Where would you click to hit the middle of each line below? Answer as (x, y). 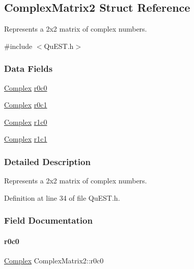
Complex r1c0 (26, 122)
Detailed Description (47, 161)
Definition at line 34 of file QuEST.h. (62, 197)
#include (18, 46)
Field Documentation (48, 220)
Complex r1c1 (26, 139)
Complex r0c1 (26, 105)
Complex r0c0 (26, 87)
